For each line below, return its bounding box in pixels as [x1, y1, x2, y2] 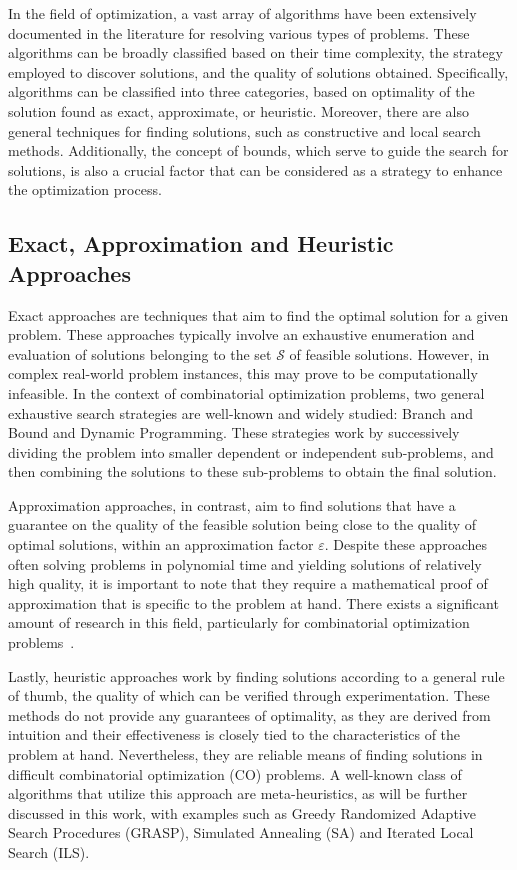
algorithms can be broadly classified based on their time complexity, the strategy [8, 42, 503, 63]
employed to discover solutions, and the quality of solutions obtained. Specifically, [8, 61, 509, 82]
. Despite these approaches [324, 534, 487, 555]
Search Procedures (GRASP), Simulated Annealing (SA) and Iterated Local [8, 822, 474, 843]
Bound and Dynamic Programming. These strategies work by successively [8, 422, 460, 443]
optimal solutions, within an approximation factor [8, 534, 314, 555]
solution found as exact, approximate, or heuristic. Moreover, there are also [8, 100, 470, 121]
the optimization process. [8, 179, 162, 200]
